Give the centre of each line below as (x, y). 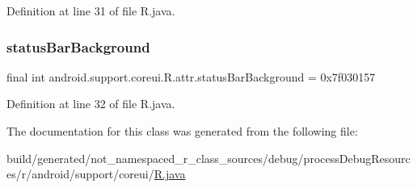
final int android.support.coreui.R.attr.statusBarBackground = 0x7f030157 (191, 76)
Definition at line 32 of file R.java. (91, 104)
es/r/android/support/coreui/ (80, 174)
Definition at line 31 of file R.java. (91, 10)
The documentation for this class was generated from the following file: (182, 131)
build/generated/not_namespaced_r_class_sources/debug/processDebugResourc (208, 158)
